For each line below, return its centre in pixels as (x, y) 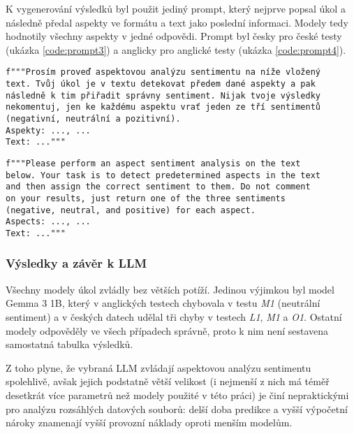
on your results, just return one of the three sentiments (146, 198)
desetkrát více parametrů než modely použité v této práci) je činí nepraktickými (177, 395)
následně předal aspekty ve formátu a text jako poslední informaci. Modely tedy (177, 22)
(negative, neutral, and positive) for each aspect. (131, 210)
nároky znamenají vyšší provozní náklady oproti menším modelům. (149, 422)
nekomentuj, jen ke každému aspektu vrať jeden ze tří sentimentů (163, 107)
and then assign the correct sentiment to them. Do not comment (158, 187)
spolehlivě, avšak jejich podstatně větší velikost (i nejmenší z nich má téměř (168, 381)
